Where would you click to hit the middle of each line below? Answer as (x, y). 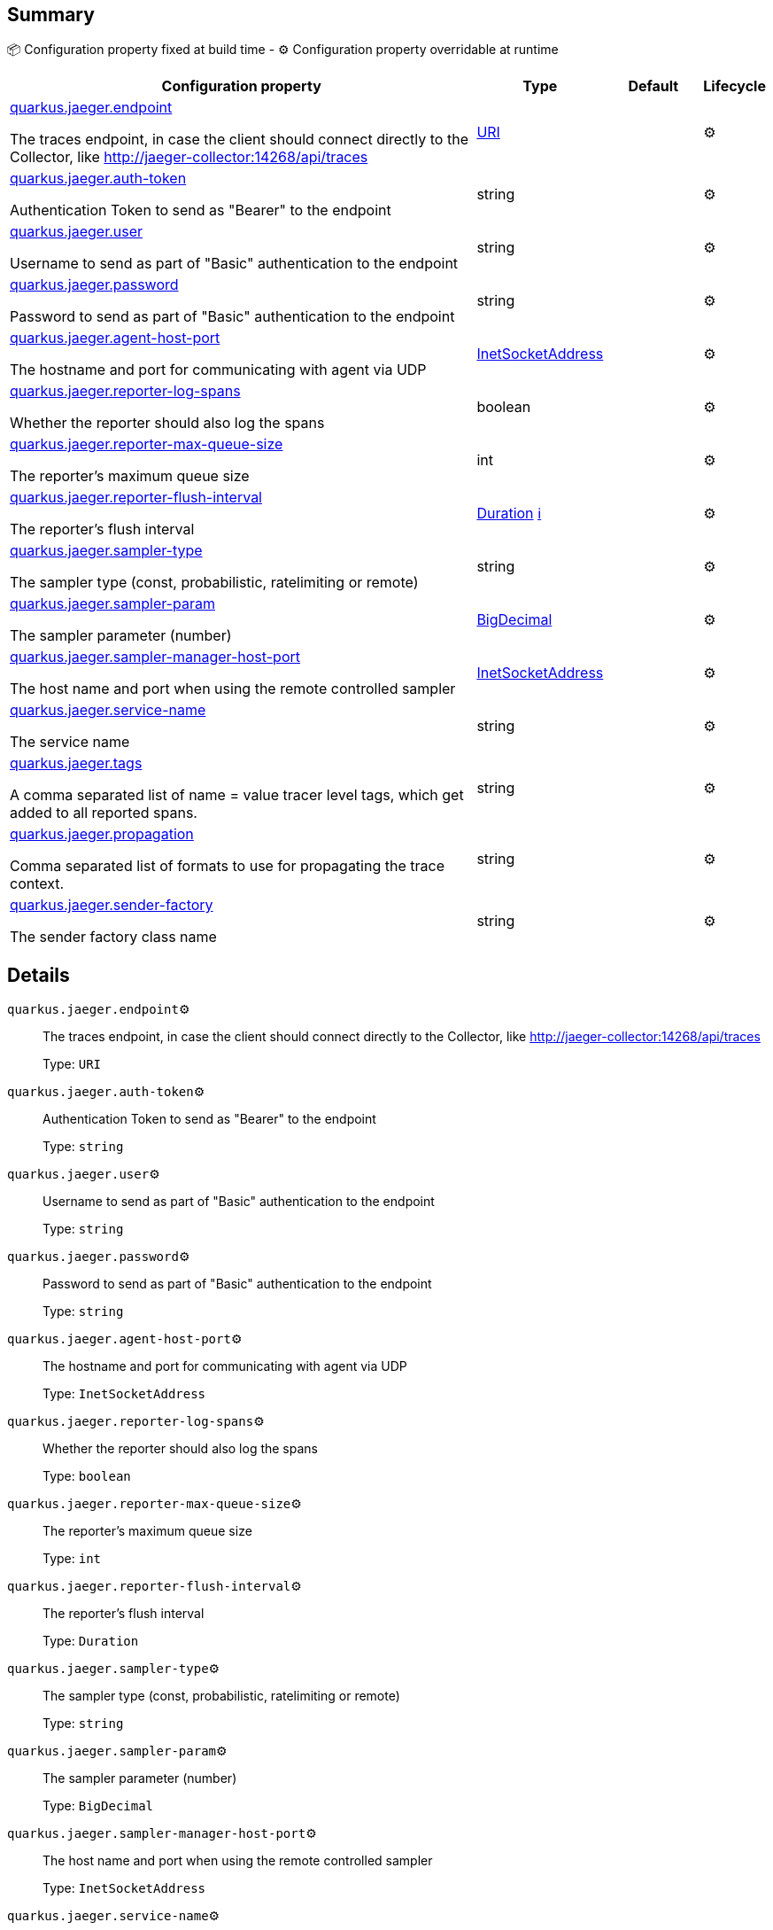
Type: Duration (91, 1641)
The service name (70, 742)
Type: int (72, 1559)
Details (39, 975)
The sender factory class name (113, 937)
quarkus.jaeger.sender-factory (112, 905)
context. (37, 884)
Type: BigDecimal (98, 1806)
